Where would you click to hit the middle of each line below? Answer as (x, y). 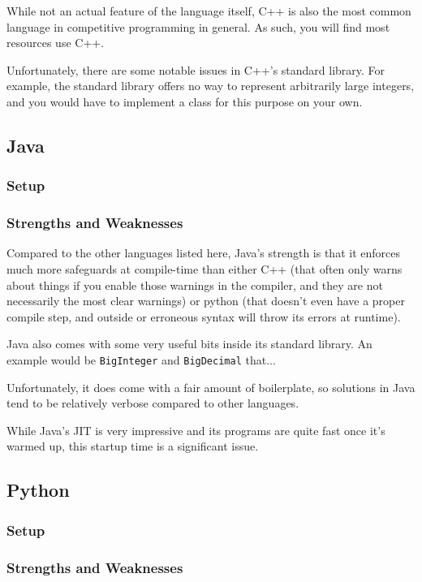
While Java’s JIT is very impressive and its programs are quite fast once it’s (196, 430)
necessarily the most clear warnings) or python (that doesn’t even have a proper (206, 301)
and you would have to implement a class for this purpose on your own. (185, 101)
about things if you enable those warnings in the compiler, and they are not (195, 285)
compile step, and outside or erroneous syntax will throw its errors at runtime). (204, 316)
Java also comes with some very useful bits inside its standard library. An (189, 344)
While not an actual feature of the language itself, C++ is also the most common (209, 11)
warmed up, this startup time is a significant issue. (133, 446)
